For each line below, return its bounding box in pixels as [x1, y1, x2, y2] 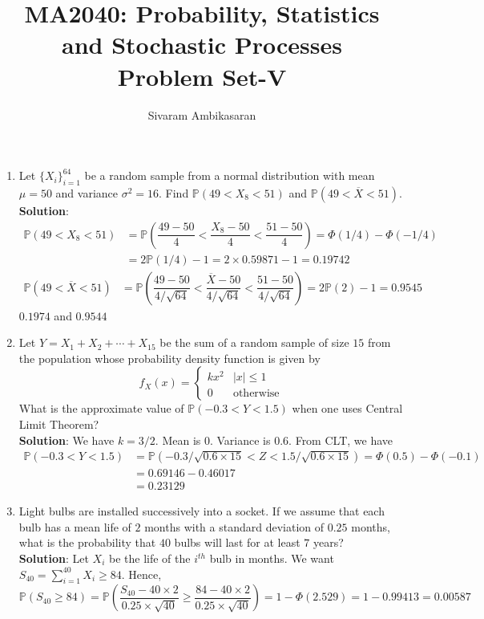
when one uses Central [292, 400, 403, 417]
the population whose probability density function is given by [18, 349, 321, 366]
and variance [55, 184, 119, 201]
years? [313, 534, 344, 551]
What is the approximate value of [18, 400, 184, 417]
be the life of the [109, 550, 191, 567]
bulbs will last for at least [174, 534, 300, 551]
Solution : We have [18, 431, 115, 448]
